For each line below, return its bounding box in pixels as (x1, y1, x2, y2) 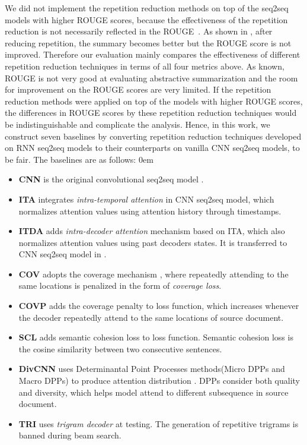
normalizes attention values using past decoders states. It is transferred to (18, 236, 287, 248)
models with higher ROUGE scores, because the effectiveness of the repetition (5, 13, 288, 26)
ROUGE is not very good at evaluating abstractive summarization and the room (5, 71, 298, 84)
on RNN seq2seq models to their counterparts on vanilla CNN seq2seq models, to (5, 141, 300, 154)
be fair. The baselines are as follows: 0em (5, 153, 153, 165)
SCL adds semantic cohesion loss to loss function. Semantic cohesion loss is (18, 331, 293, 343)
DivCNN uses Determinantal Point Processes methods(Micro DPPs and (18, 362, 285, 375)
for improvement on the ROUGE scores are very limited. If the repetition (5, 83, 271, 96)
